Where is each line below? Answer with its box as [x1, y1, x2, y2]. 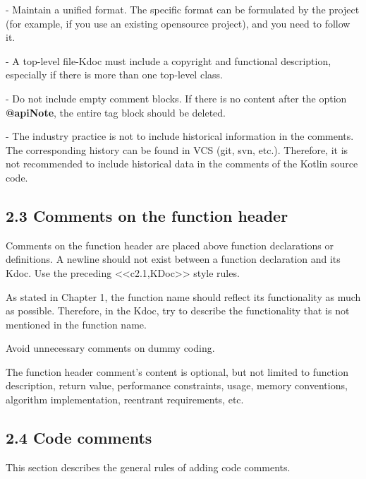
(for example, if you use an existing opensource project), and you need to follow [6, 16, 350, 30]
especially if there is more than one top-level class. [6, 67, 223, 82]
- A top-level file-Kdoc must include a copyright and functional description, [6, 53, 331, 68]
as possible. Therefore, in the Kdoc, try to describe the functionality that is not [6, 303, 350, 318]
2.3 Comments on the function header [6, 204, 288, 226]
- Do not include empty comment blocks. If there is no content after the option [6, 90, 347, 105]
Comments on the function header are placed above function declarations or [6, 237, 334, 252]
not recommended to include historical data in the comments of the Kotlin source [6, 156, 358, 171]
